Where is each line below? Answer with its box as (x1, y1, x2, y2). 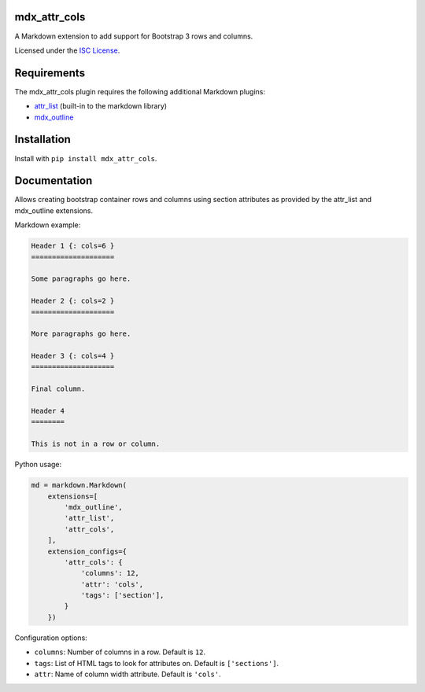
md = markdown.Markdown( (31, 480, 128, 490)
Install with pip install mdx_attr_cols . (14, 153, 157, 163)
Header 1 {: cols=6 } (31, 241, 115, 251)
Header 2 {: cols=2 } (31, 296, 115, 306)
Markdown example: (14, 220, 81, 230)
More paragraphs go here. (31, 329, 131, 338)
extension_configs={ (47, 547, 128, 556)
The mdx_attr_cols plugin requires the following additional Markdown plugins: (14, 86, 266, 96)
